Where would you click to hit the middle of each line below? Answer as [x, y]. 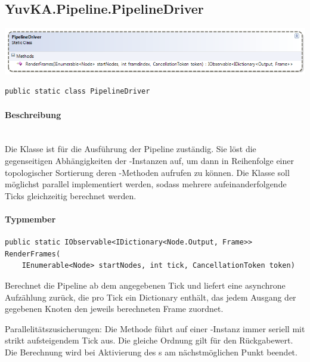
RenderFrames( [33, 254]
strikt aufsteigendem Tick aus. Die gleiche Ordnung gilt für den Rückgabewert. [149, 340]
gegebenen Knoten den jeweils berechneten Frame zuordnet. [114, 309]
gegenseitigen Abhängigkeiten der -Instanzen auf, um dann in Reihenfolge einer [149, 161]
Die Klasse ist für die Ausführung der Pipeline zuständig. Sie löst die [131, 149]
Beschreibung [33, 114]
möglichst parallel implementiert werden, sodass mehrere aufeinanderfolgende [146, 184]
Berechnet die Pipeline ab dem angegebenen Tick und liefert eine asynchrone [145, 285]
